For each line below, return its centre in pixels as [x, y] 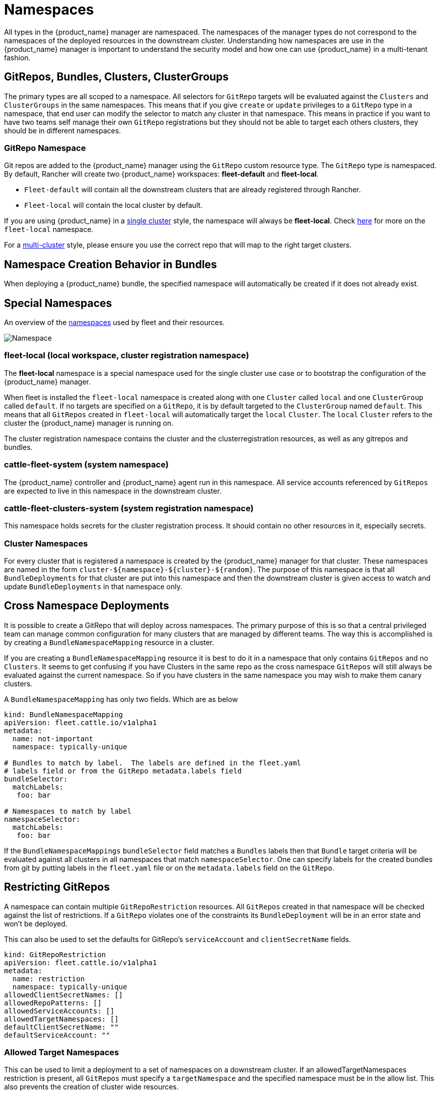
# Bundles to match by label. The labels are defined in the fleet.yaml [153, 763]
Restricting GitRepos [57, 887]
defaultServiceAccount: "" [57, 1035]
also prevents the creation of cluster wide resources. [91, 1087]
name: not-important [53, 738]
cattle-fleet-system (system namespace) [86, 465]
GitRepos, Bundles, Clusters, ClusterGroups [117, 77]
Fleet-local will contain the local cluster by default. [114, 205]
